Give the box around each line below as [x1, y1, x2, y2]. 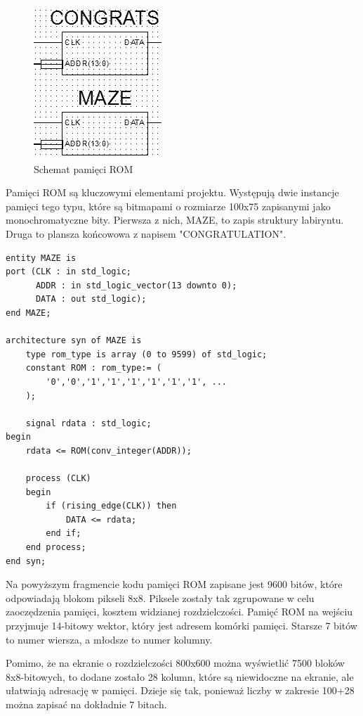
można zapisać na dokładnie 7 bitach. [6, 696, 167, 711]
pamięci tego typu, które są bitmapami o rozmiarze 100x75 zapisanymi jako [6, 198, 331, 213]
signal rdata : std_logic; [25, 418, 152, 428]
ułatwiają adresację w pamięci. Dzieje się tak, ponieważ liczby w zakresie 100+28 [6, 683, 355, 698]
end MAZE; [6, 307, 51, 318]
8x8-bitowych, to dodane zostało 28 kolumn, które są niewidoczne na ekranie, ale [6, 669, 354, 684]
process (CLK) [25, 473, 91, 484]
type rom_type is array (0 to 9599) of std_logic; [25, 349, 268, 359]
